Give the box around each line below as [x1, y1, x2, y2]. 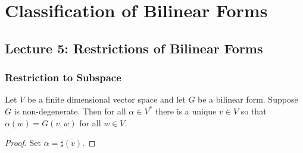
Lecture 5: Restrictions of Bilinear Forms [5, 39, 263, 57]
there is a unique [155, 104, 217, 117]
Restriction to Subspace [5, 70, 121, 85]
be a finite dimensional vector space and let [27, 93, 186, 106]
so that [240, 104, 267, 117]
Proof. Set [5, 136, 41, 149]
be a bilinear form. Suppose [198, 93, 298, 106]
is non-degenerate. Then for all [14, 104, 126, 117]
